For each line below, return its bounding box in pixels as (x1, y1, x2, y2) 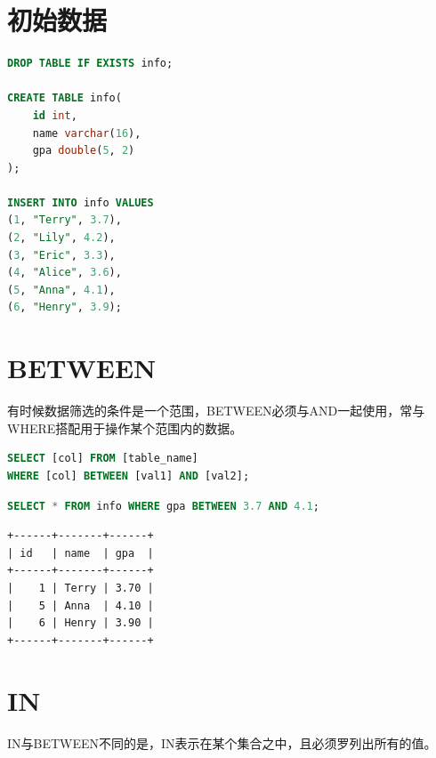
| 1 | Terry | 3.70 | (7, 581, 154, 594)
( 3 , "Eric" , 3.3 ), (7, 248, 116, 262)
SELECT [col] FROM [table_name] (7, 452, 198, 465)
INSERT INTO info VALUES (7, 196, 154, 209)
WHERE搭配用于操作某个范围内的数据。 (7, 418, 243, 437)
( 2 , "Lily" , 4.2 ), (7, 231, 116, 245)
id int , (32, 109, 77, 122)
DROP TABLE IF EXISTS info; (7, 57, 174, 70)
